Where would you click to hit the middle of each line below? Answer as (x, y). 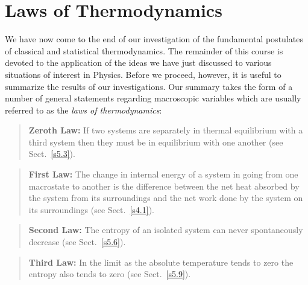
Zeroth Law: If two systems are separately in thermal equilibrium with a (166, 130)
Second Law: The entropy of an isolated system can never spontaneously (166, 230)
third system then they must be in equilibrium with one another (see (156, 142)
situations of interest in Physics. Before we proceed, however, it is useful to (143, 74)
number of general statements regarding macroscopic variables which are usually (153, 98)
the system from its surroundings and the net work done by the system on (166, 198)
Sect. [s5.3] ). (52, 154)
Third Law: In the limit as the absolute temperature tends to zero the (161, 262)
